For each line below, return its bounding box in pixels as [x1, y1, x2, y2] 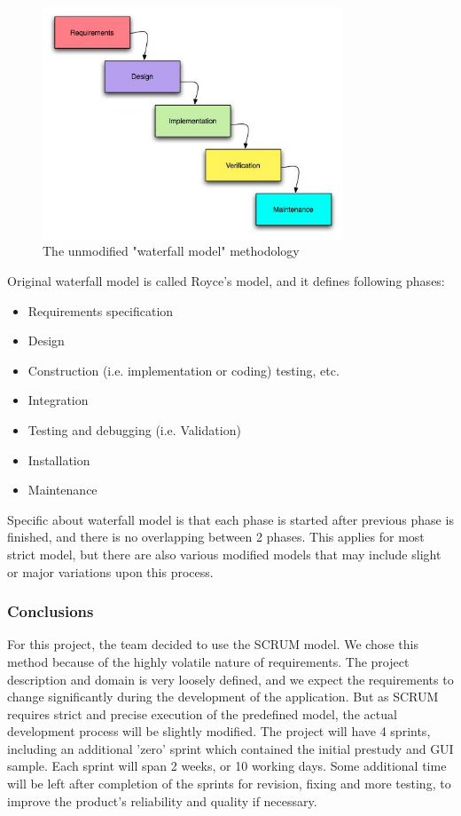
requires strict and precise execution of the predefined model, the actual [7, 704, 397, 723]
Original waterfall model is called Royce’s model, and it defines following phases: [7, 271, 445, 289]
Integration [27, 391, 89, 409]
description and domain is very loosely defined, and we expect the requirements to [7, 669, 454, 688]
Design [27, 331, 65, 350]
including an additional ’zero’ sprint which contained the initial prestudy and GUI [7, 739, 454, 757]
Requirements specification [27, 301, 174, 320]
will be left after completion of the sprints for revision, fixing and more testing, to [7, 774, 451, 793]
